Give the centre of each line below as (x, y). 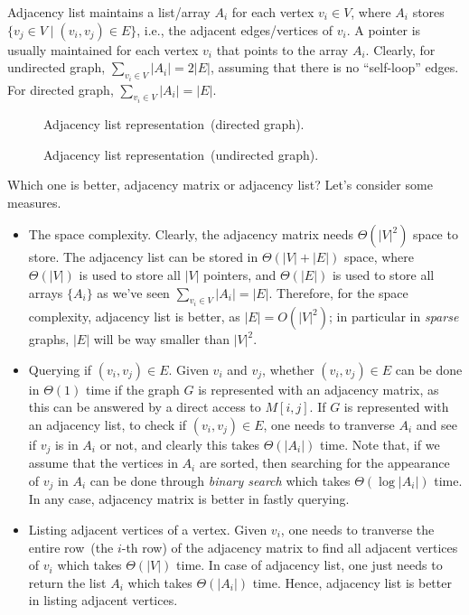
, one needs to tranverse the (357, 529)
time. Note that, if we (380, 444)
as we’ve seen (133, 292)
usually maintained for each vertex (103, 49)
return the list (67, 582)
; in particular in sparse (394, 317)
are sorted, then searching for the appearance (324, 463)
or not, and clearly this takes (180, 444)
